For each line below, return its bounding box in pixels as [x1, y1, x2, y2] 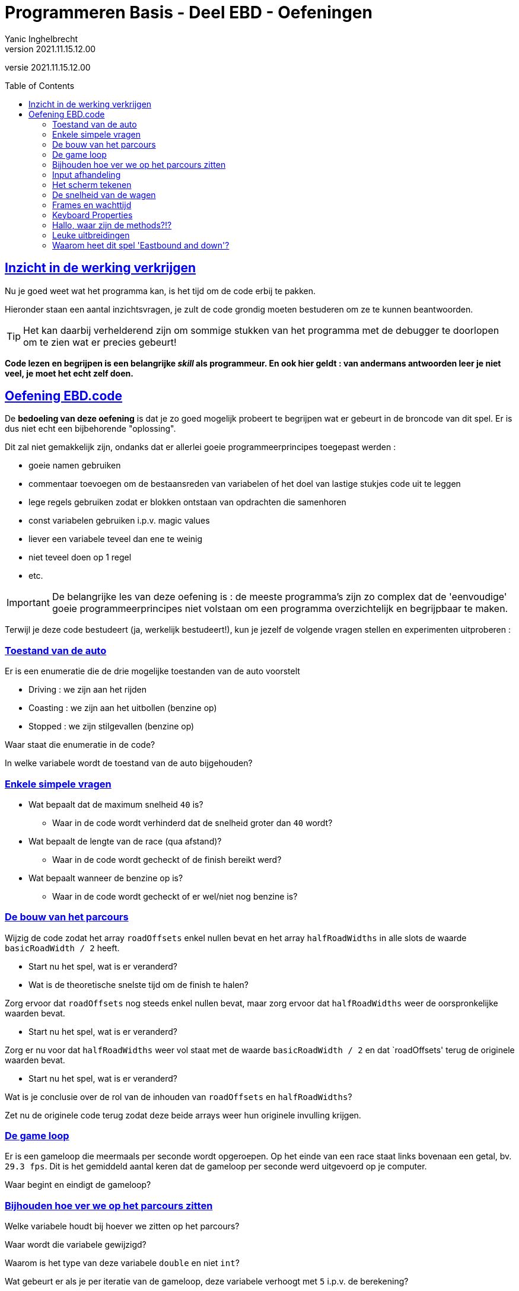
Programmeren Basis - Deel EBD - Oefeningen [5, 2, 372, 23]
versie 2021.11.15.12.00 [5, 62, 91, 72]
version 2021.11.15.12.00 [5, 43, 96, 54]
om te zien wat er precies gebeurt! [23, 336, 177, 348]
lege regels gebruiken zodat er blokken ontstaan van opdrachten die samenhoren [28, 497, 346, 508]
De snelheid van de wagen [52, 189, 156, 200]
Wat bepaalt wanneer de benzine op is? [28, 872, 183, 883]
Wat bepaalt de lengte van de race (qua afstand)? [28, 836, 222, 846]
